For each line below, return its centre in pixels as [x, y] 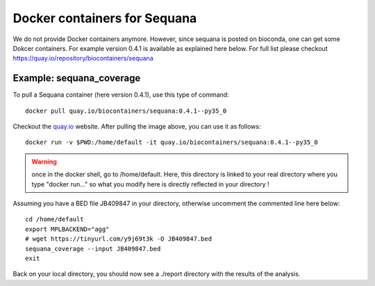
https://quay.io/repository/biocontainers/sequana [83, 58]
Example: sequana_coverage [77, 78]
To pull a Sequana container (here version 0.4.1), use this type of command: [121, 95]
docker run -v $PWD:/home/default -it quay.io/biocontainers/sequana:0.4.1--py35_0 [172, 142]
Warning [44, 161]
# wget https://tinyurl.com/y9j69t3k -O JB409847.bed [118, 239]
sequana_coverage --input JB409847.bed [93, 248]
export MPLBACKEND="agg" [67, 229]
